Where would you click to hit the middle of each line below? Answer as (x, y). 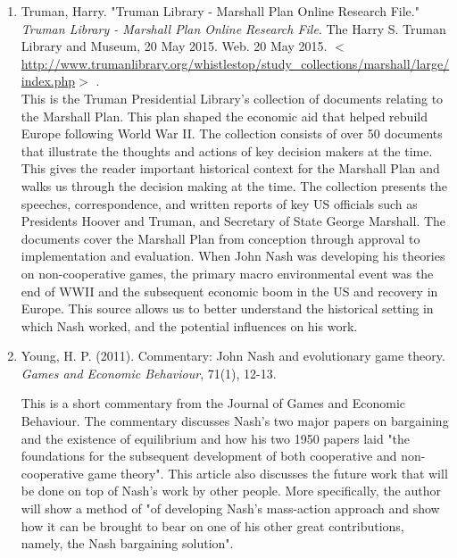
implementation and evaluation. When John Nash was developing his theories (233, 256)
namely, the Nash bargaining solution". (127, 543)
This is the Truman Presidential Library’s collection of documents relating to (232, 98)
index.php (48, 81)
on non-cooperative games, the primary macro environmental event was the (227, 273)
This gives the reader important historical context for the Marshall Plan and (230, 168)
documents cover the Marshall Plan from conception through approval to (220, 238)
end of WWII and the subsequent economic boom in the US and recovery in (229, 291)
